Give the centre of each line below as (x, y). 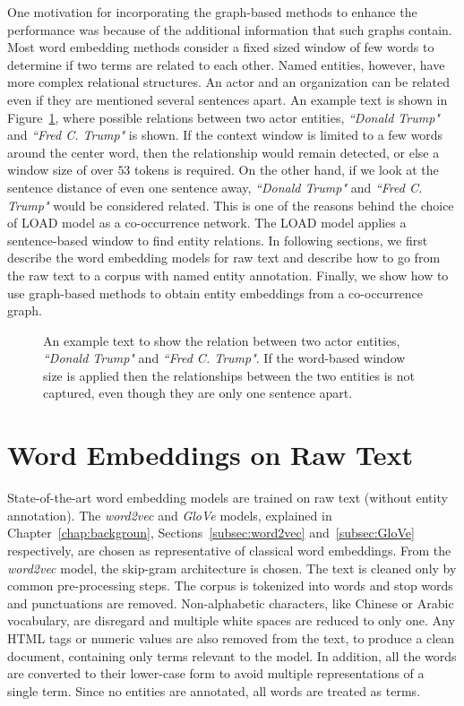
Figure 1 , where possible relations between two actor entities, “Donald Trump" (223, 117)
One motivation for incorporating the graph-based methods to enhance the (212, 12)
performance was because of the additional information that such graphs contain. (230, 29)
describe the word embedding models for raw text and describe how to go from (224, 258)
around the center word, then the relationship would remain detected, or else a (223, 152)
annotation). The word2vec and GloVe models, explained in (170, 515)
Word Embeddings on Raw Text (210, 455)
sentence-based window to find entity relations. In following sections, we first (218, 240)
